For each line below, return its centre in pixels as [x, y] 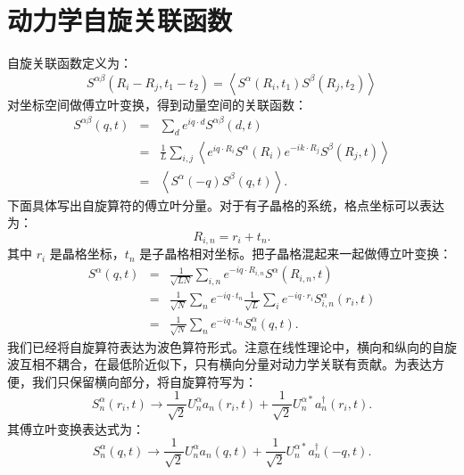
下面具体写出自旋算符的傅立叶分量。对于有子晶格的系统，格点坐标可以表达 [226, 205]
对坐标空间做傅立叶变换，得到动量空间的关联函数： [157, 104]
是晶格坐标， [87, 254]
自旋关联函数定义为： [70, 63]
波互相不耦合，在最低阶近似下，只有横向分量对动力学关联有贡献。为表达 [220, 364]
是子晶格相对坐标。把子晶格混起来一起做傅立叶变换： [296, 254]
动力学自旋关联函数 [120, 20]
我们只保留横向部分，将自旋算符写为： [144, 381]
